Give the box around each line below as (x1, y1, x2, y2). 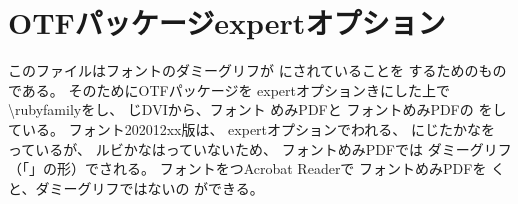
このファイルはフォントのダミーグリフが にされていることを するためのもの (8, 60, 507, 81)
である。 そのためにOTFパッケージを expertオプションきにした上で (8, 79, 450, 100)
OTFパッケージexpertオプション (8, 2, 446, 43)
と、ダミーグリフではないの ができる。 (8, 177, 264, 198)
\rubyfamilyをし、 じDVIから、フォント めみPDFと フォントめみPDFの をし (8, 99, 507, 120)
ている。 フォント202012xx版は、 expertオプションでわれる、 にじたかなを (8, 118, 496, 139)
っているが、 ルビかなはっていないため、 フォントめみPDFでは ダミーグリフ (8, 138, 512, 159)
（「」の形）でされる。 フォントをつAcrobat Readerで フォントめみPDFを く (8, 158, 506, 179)
